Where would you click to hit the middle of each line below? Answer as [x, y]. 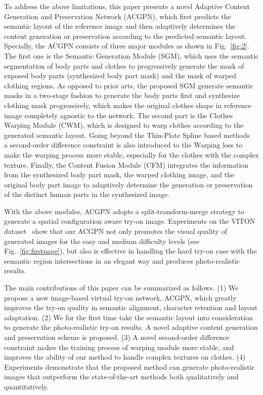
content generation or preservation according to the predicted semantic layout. [125, 36]
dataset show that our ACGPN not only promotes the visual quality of [116, 231]
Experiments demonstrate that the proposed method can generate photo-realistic [129, 366]
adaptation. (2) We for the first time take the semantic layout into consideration [128, 317]
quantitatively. [26, 386]
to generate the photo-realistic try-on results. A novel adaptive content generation [131, 327]
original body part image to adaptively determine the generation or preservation [128, 184]
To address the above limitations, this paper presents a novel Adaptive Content [127, 6]
